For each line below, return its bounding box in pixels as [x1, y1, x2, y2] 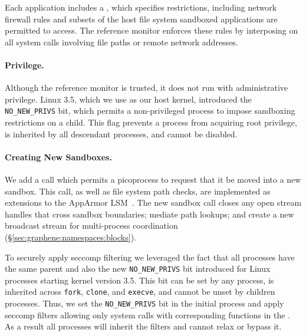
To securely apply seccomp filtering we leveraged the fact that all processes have [5, 251, 295, 263]
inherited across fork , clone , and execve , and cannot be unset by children [5, 285, 275, 298]
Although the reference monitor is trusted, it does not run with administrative [5, 81, 288, 94]
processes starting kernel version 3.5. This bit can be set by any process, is [5, 274, 274, 286]
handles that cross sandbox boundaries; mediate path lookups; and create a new [5, 207, 294, 220]
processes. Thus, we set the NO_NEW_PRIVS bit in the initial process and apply [5, 297, 284, 309]
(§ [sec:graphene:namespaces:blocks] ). [5, 230, 136, 243]
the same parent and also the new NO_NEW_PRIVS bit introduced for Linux [5, 262, 271, 275]
